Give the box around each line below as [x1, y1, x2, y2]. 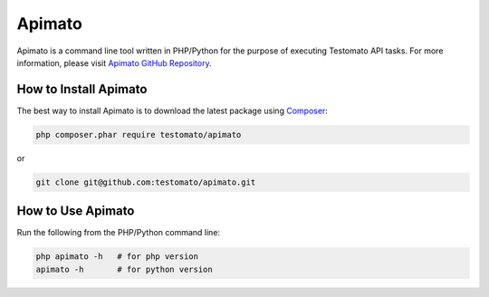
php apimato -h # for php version [35, 252, 199, 262]
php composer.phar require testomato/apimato [35, 129, 242, 139]
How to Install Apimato [16, 81, 148, 97]
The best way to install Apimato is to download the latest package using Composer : [16, 105, 328, 116]
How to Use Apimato [16, 204, 135, 219]
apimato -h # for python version [35, 263, 213, 274]
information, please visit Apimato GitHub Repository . [16, 57, 212, 68]
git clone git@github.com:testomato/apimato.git [35, 177, 256, 187]
